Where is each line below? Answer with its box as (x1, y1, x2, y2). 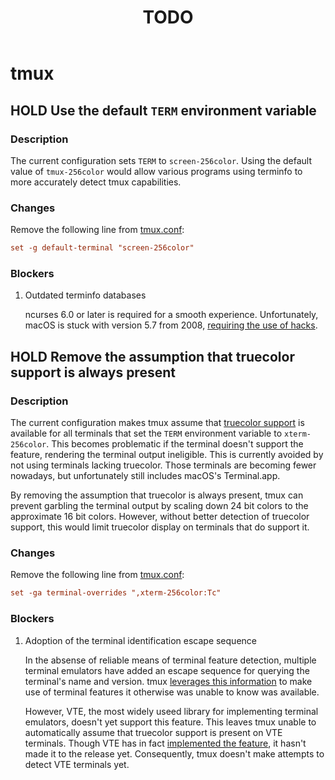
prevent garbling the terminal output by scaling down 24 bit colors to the (10, 500, 309, 512)
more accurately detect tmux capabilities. (10, 176, 182, 188)
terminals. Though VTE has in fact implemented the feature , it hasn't (24, 737, 307, 749)
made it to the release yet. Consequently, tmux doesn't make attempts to (24, 747, 325, 760)
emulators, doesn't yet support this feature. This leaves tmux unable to (24, 716, 317, 728)
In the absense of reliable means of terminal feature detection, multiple (24, 654, 317, 666)
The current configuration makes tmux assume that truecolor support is (10, 417, 305, 429)
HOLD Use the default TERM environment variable (10, 102, 317, 119)
